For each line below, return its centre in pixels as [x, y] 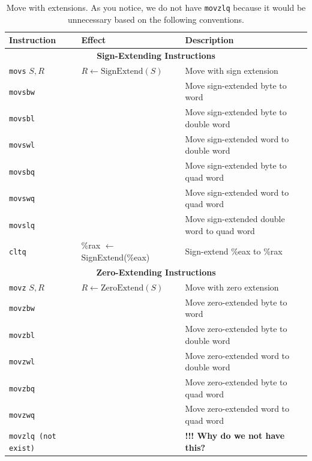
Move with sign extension [232, 70]
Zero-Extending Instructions [156, 272]
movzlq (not [33, 436]
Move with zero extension [232, 287]
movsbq [22, 172]
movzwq [22, 416]
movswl [22, 146]
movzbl [22, 335]
